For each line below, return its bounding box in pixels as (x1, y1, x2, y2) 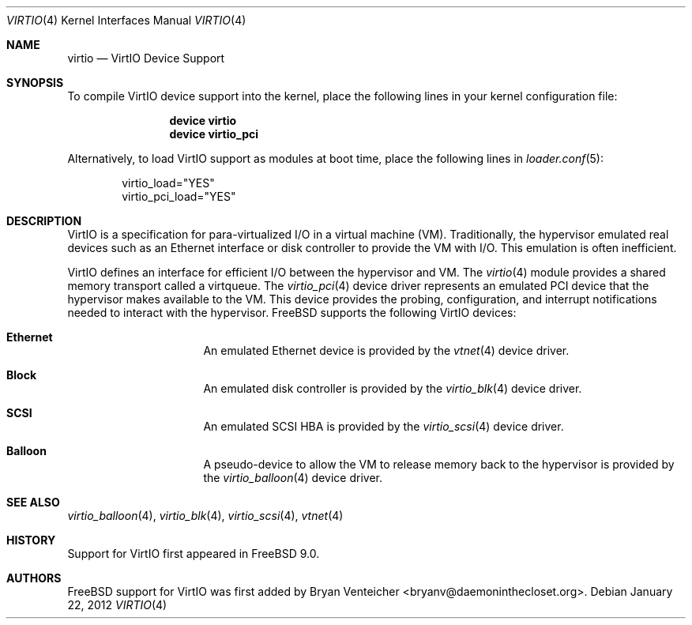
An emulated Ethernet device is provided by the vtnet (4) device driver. (203, 344, 570, 357)
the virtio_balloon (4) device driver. (203, 471, 382, 484)
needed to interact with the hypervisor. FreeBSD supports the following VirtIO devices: (67, 306, 517, 319)
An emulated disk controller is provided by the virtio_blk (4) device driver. (203, 382, 582, 395)
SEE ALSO (6, 495, 60, 509)
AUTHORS (6, 571, 62, 585)
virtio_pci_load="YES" (122, 190, 236, 203)
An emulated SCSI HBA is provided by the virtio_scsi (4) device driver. (203, 420, 564, 433)
